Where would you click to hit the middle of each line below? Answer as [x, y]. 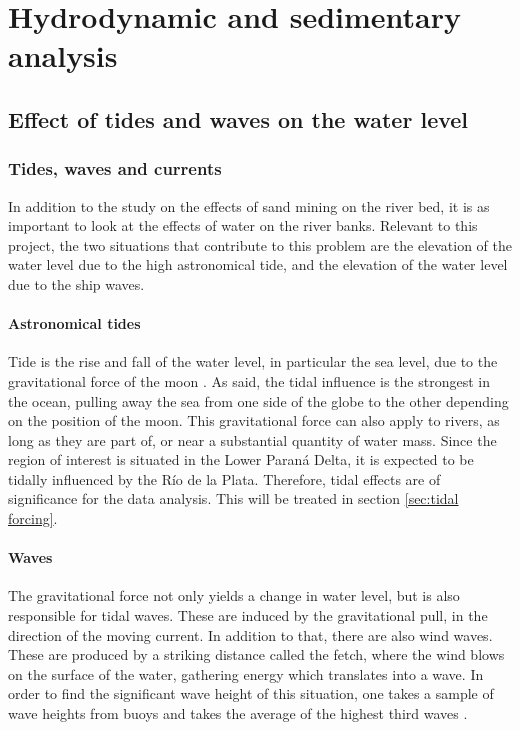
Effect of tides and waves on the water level [238, 118]
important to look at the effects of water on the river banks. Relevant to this [243, 225]
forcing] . [33, 518]
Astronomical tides [74, 323]
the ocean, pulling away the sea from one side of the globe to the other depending [258, 400]
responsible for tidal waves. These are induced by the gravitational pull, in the [248, 615]
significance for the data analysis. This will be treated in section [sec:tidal [233, 498]
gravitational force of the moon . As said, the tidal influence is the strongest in [249, 380]
